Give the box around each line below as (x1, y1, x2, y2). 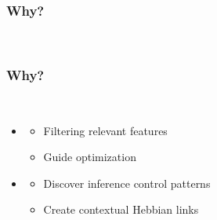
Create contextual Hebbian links (43, 201, 199, 218)
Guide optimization (43, 148, 136, 165)
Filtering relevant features (43, 122, 168, 138)
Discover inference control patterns (43, 174, 211, 191)
